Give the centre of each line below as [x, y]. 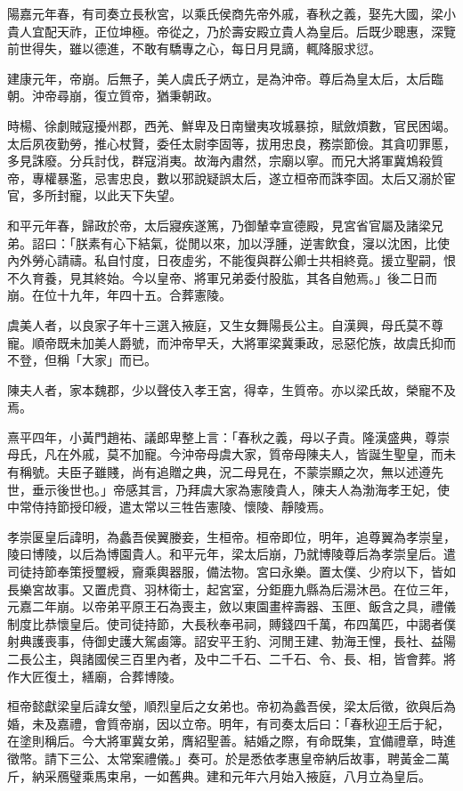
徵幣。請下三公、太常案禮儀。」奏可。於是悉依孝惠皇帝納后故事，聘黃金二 [222, 758]
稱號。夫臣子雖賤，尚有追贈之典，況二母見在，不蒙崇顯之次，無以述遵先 [231, 472]
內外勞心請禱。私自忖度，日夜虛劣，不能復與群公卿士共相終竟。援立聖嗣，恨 [231, 260]
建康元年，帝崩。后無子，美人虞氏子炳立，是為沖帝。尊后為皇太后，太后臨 [225, 78]
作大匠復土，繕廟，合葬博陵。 [94, 676]
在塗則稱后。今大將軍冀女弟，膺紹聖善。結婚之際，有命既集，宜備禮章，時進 [231, 741]
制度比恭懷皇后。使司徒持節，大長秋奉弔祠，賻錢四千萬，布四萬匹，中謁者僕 [231, 623]
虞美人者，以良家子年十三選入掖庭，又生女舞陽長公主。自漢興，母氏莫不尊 [225, 324]
